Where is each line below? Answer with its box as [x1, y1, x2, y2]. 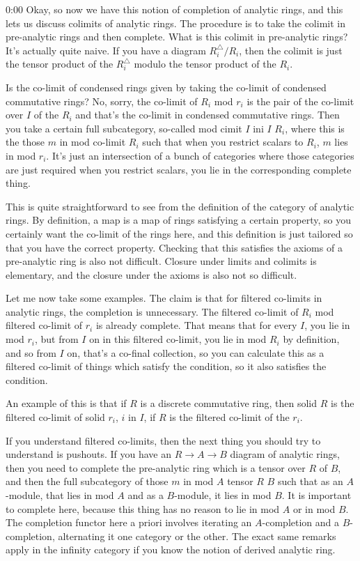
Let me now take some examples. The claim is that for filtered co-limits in [6, 291, 322, 305]
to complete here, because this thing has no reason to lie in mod [6, 501, 280, 516]
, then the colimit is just [239, 43, 343, 57]
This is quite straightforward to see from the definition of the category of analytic [6, 199, 354, 213]
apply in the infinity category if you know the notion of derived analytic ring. [6, 542, 336, 557]
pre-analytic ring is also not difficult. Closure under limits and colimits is [6, 254, 317, 268]
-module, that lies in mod [6, 488, 114, 502]
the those [6, 135, 45, 149]
